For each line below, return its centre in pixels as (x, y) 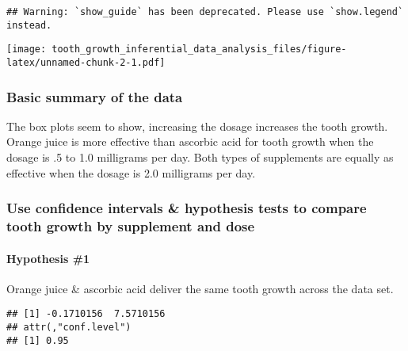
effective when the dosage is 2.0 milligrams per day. (131, 172)
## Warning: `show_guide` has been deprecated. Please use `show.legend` (205, 12)
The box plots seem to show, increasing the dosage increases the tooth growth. (197, 126)
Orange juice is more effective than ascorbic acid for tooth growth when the (190, 141)
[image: (27, 50)
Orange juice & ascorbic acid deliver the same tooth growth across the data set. (200, 288)
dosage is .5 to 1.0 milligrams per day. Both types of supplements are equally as (200, 157)
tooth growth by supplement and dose (131, 226)
